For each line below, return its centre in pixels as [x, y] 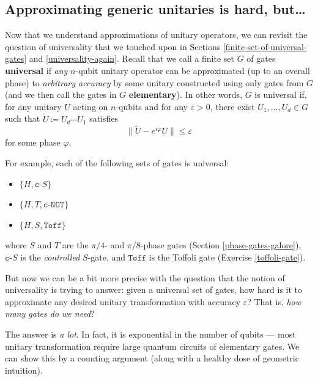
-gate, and [107, 257]
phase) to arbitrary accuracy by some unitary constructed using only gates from [154, 82]
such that [23, 118]
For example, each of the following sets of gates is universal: [117, 162]
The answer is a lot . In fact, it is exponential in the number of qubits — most [150, 334]
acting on [91, 106]
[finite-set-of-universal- [265, 46]
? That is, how [274, 301]
